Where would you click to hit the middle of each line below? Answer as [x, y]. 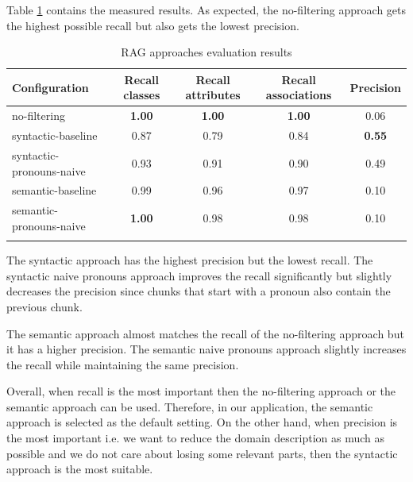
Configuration [50, 87]
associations [299, 95]
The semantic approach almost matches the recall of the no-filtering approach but [205, 333]
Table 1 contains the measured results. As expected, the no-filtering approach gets [206, 10]
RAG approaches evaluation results [206, 52]
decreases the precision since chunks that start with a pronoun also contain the [199, 291]
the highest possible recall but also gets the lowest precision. [153, 25]
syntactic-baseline [55, 135]
